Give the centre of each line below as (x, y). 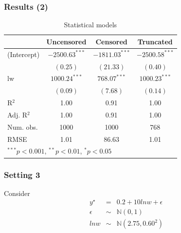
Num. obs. (23, 126)
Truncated (155, 41)
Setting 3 (22, 175)
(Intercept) (24, 54)
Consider (17, 193)
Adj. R (18, 114)
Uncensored (66, 41)
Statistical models (90, 25)
